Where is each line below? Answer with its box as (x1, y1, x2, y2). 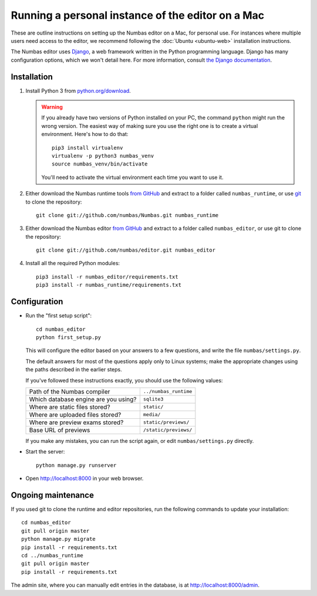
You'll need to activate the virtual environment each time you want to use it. (41, 174, 224, 181)
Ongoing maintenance (11, 490, 94, 500)
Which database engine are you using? (29, 395, 137, 403)
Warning (41, 103, 63, 111)
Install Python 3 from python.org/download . (25, 87, 131, 94)
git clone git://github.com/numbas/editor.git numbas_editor (36, 247, 215, 253)
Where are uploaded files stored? (29, 411, 122, 419)
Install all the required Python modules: (25, 260, 120, 267)
